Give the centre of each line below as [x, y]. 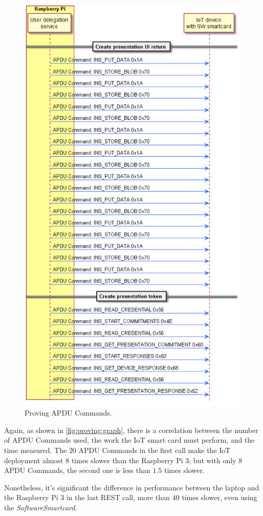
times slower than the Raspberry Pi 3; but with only [154, 460]
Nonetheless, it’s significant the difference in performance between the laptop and [132, 487]
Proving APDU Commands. [68, 413]
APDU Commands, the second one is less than [77, 470]
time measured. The [36, 450]
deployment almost [34, 460]
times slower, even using [220, 497]
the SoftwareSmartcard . [41, 508]
